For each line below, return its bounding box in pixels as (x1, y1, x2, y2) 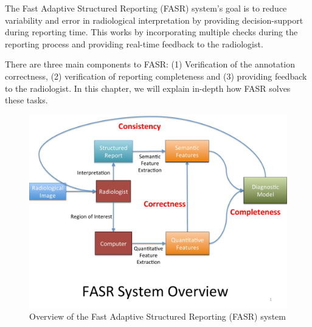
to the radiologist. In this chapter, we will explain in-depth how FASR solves (5, 81, 291, 94)
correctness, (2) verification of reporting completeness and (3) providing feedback (5, 69, 307, 82)
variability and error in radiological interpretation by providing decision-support (5, 13, 303, 26)
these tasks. (5, 94, 48, 106)
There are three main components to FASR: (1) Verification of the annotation (5, 58, 296, 71)
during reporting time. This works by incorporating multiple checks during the (5, 26, 298, 38)
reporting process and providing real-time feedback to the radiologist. (5, 37, 263, 50)
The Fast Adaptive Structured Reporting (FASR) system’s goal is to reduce (5, 2, 287, 14)
